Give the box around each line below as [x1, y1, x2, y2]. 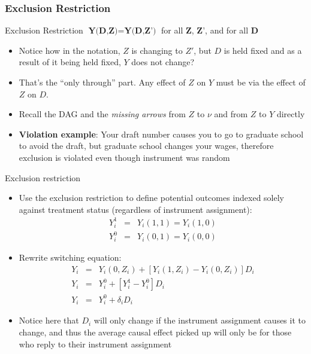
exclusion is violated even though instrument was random [19, 151, 230, 163]
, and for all [205, 24, 249, 36]
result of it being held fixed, [19, 56, 121, 68]
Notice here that [19, 314, 79, 326]
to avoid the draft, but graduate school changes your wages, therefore [19, 139, 274, 152]
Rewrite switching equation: [19, 251, 122, 264]
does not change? [131, 56, 195, 68]
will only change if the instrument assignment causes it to [93, 314, 306, 326]
